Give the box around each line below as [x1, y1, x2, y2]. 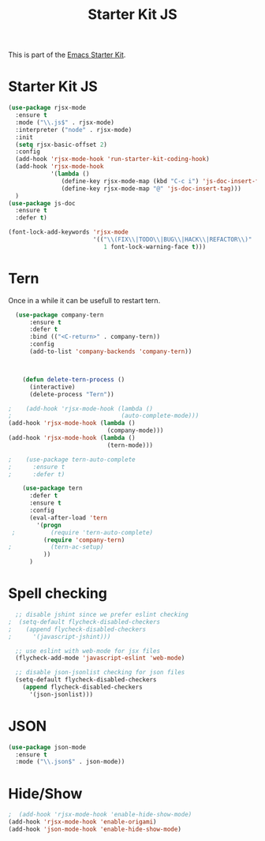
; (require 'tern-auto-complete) [11, 528, 154, 536]
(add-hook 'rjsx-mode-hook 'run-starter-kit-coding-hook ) [15, 156, 211, 163]
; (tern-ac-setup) [8, 543, 104, 551]
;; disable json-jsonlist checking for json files [15, 669, 185, 677]
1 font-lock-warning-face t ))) [103, 242, 207, 250]
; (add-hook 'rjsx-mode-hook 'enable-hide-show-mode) [8, 811, 192, 819]
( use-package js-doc [8, 199, 77, 207]
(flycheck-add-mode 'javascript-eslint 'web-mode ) [15, 654, 185, 663]
